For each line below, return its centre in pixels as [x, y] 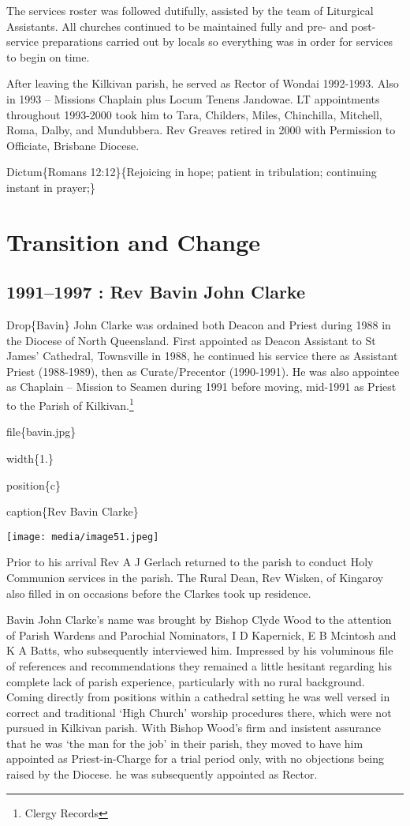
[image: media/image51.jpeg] [83, 537]
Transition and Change [134, 241]
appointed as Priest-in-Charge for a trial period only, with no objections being [196, 758]
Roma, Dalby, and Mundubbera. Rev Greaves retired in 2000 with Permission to [201, 130]
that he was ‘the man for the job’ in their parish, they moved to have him [185, 743]
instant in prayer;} [51, 187]
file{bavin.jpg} [41, 432]
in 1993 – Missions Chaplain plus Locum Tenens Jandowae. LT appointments [193, 98]
